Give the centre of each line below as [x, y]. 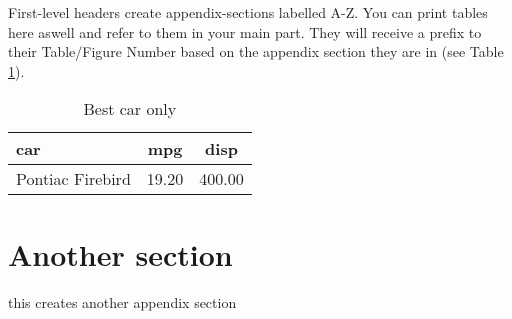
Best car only [130, 109]
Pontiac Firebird [73, 179]
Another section [120, 253]
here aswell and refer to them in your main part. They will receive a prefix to [245, 31]
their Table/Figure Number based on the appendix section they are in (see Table [256, 51]
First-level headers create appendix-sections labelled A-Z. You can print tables [248, 12]
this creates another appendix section [122, 301]
